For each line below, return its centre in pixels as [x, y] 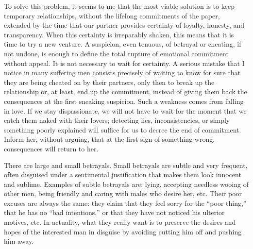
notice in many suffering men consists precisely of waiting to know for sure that [122, 73]
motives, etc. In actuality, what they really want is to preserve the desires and [120, 222]
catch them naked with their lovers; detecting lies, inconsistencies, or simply [117, 120]
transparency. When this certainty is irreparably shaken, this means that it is [119, 34]
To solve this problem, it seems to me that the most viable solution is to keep [119, 6]
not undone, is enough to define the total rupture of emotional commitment [116, 53]
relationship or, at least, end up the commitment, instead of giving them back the [126, 91]
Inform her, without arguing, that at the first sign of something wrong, [110, 139]
